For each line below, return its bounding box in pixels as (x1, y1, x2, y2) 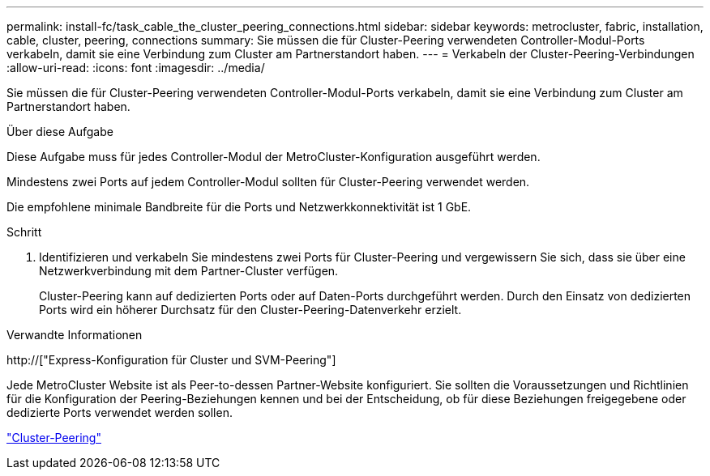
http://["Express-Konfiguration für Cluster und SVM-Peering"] (6, 353, 336, 367)
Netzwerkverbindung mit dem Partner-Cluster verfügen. (39, 264, 339, 278)
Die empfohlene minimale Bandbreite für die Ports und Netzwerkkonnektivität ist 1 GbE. (6, 200, 472, 214)
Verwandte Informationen (6, 328, 143, 342)
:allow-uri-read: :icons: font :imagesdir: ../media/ (6, 61, 265, 74)
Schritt (6, 225, 42, 239)
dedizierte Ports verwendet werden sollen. (6, 406, 233, 419)
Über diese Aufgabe (6, 125, 113, 138)
